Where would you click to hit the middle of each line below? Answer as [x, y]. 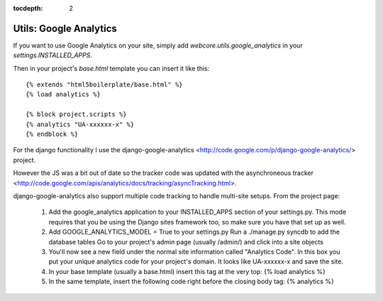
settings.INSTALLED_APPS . [52, 55]
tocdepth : [28, 8]
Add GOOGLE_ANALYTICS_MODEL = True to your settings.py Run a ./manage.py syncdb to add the [194, 232]
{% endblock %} [52, 134]
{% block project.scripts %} [76, 114]
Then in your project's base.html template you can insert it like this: [111, 68]
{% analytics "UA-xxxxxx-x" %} [80, 124]
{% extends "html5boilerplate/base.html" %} [105, 85]
